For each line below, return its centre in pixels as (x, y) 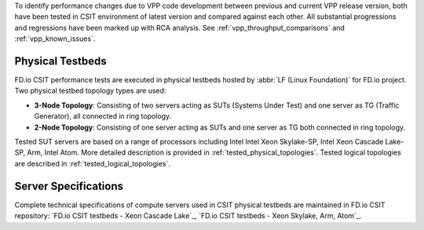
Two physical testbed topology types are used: (90, 91)
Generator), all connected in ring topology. (103, 116)
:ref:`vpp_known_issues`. (55, 38)
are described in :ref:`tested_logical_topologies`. (92, 163)
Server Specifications (69, 186)
